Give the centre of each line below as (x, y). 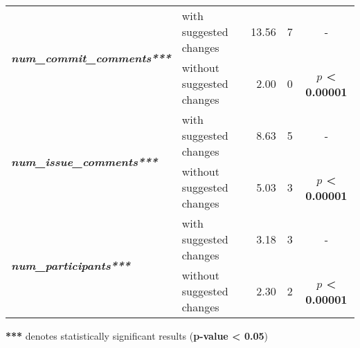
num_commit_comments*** (91, 57)
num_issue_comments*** (84, 161)
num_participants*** (71, 265)
